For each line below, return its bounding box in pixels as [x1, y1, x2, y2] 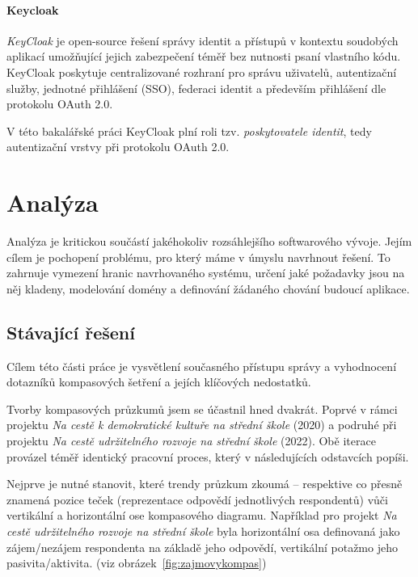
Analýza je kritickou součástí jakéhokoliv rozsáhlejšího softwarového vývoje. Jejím [6, 233, 412, 250]
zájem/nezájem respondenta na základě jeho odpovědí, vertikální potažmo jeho [6, 538, 398, 555]
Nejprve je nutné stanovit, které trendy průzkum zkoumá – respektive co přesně [6, 475, 403, 492]
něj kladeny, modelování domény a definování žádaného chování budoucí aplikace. [6, 280, 410, 297]
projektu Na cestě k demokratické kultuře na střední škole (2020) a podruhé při [6, 416, 397, 433]
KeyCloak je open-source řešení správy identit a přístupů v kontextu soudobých [6, 32, 399, 48]
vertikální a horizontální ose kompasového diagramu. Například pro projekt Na [6, 507, 397, 524]
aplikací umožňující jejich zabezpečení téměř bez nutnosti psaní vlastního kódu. [6, 48, 401, 65]
